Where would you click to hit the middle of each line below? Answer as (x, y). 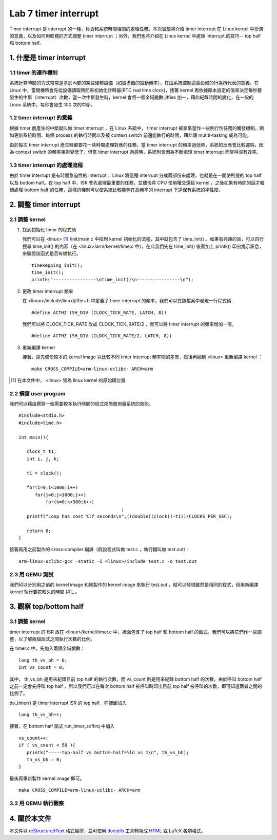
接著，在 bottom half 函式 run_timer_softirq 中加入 (62, 726)
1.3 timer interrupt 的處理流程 (46, 165)
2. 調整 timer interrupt (45, 204)
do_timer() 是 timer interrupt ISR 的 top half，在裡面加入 (68, 703)
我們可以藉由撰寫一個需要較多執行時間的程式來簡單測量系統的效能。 (81, 404)
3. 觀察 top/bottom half (47, 607)
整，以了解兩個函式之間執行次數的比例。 (52, 639)
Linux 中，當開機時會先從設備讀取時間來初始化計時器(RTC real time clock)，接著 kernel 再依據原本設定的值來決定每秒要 (136, 90)
